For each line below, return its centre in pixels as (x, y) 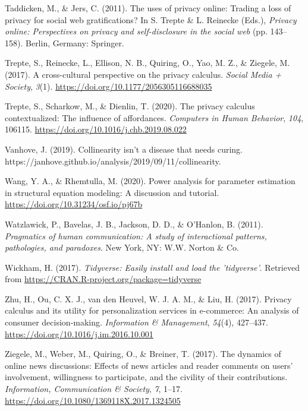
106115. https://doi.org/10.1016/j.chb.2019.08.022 (96, 129)
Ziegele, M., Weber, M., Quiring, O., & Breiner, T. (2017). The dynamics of (143, 354)
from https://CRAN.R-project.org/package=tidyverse (103, 279)
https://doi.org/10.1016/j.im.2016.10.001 (79, 333)
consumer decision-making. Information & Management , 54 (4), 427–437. (136, 322)
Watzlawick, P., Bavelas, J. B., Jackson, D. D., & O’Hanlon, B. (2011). (134, 224)
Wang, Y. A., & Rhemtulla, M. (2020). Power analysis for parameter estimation (150, 181)
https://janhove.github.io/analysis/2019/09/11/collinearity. (113, 161)
